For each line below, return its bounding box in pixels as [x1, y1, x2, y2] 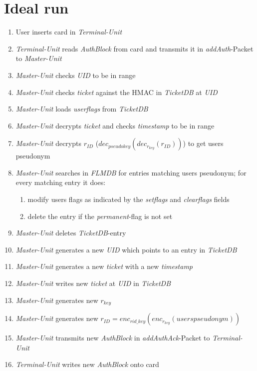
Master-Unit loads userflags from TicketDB [15, 103, 148, 114]
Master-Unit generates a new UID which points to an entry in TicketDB [15, 244, 237, 254]
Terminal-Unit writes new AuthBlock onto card [15, 359, 159, 369]
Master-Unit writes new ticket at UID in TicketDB [15, 278, 171, 288]
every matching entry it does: [15, 177, 106, 187]
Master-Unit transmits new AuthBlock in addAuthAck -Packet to [15, 332, 210, 343]
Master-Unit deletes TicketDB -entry [15, 227, 126, 238]
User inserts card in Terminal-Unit [15, 26, 122, 37]
